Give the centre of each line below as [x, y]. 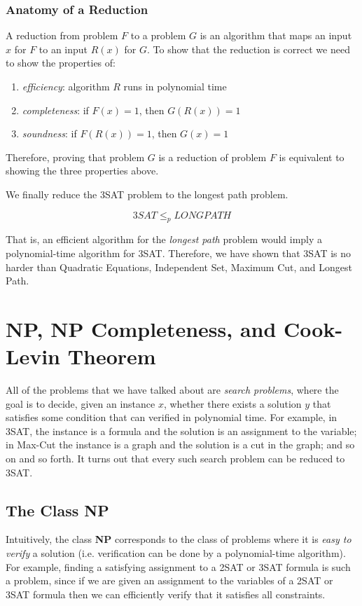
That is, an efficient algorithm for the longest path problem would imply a [164, 239]
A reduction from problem [62, 35]
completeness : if [55, 110]
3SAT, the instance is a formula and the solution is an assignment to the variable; [181, 431]
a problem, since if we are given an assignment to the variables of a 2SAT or [169, 580]
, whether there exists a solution [232, 403]
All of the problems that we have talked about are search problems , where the [172, 390]
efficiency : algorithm [66, 86]
